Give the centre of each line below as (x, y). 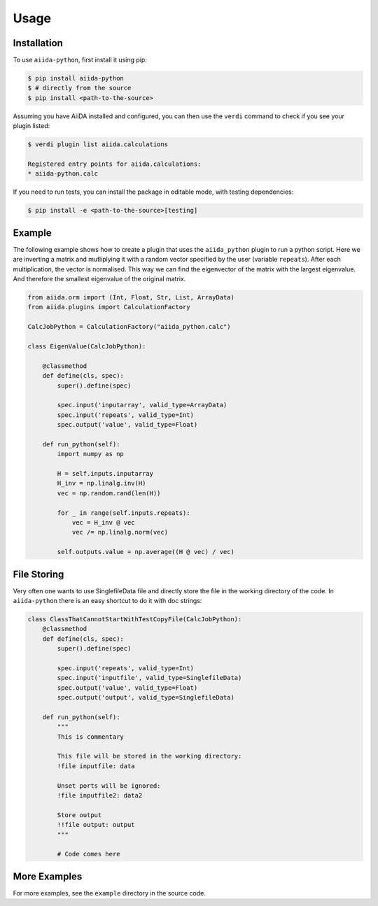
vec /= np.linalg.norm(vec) (120, 532)
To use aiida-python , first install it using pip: (80, 60)
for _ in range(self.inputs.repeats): (124, 513)
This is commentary (90, 737)
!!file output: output (96, 825)
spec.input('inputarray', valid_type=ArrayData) (142, 405)
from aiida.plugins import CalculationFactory (109, 307)
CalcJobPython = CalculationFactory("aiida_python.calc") (129, 327)
